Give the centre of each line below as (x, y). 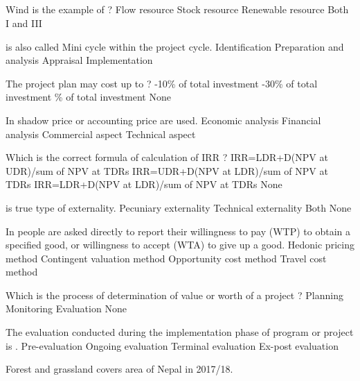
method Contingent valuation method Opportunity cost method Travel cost (166, 258)
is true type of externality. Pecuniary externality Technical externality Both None (179, 207)
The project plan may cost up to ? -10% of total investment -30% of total (162, 83)
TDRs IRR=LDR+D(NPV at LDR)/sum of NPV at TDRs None (144, 184)
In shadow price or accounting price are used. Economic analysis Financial (163, 120)
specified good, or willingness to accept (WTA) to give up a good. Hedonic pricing (180, 245)
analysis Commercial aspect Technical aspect (101, 134)
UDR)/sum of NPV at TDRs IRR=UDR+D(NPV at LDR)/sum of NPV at (167, 170)
